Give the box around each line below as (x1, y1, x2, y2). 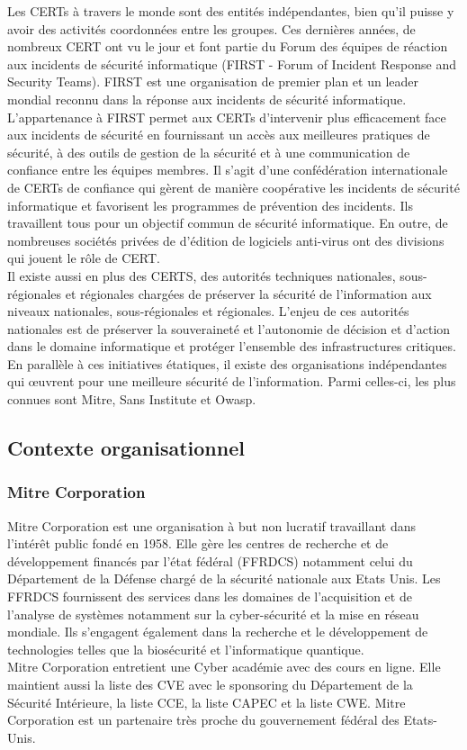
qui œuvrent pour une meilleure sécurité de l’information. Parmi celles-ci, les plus (7, 372, 456, 391)
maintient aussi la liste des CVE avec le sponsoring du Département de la (7, 675, 413, 693)
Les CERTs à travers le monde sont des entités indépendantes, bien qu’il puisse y (7, 2, 454, 20)
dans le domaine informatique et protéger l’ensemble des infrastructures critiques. (7, 337, 456, 356)
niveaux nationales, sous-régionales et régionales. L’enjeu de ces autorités (7, 302, 409, 321)
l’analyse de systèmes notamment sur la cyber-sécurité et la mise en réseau (7, 604, 419, 623)
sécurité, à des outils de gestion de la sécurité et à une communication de (7, 142, 410, 161)
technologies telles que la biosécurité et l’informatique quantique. (7, 639, 364, 658)
